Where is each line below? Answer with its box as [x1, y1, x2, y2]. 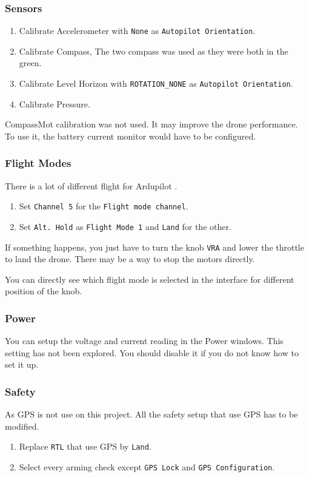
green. [19, 56, 42, 69]
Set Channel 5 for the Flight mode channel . [19, 200, 188, 212]
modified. [5, 419, 39, 432]
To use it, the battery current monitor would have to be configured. [5, 129, 256, 142]
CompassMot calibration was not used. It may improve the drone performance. [5, 118, 298, 130]
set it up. [5, 358, 39, 371]
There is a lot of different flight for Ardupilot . [5, 179, 178, 192]
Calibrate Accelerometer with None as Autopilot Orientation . [19, 24, 255, 37]
